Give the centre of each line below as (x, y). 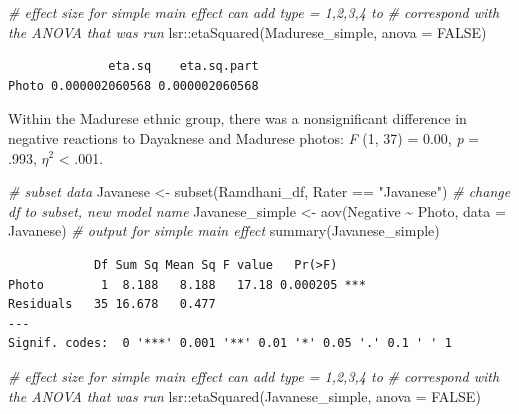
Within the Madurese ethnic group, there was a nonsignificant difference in (237, 118)
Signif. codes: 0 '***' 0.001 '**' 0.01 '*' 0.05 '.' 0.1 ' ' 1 (230, 343)
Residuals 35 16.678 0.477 (112, 304)
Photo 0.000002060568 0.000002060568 (133, 85)
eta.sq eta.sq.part (183, 66)
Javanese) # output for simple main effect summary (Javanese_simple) (224, 230)
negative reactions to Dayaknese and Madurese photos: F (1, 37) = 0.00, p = (244, 137)
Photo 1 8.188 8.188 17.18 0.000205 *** (187, 284)
